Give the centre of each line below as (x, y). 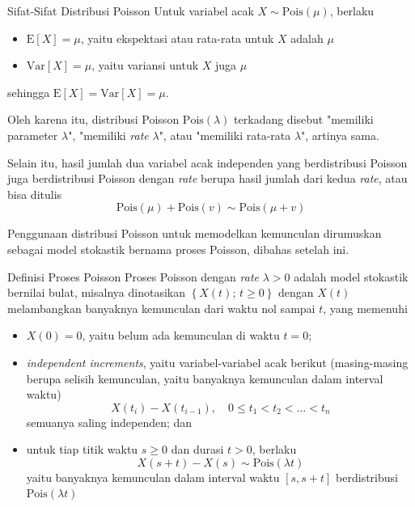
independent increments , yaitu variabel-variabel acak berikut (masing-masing (217, 362)
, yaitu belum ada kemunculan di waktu (181, 335)
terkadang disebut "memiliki (304, 119)
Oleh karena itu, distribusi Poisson (93, 119)
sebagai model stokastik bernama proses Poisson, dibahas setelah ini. (178, 249)
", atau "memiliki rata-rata (225, 135)
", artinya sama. (340, 135)
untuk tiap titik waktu (82, 449)
